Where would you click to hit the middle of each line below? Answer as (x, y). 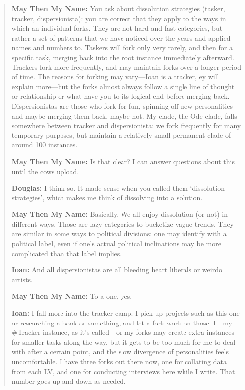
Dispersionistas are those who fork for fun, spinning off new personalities (122, 105)
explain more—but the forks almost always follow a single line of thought (123, 86)
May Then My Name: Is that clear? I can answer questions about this (123, 161)
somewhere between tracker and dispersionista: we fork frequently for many (126, 125)
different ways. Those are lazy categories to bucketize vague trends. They (123, 224)
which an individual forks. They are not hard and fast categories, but (117, 28)
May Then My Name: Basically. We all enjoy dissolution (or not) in (120, 214)
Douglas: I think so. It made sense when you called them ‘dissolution (118, 188)
